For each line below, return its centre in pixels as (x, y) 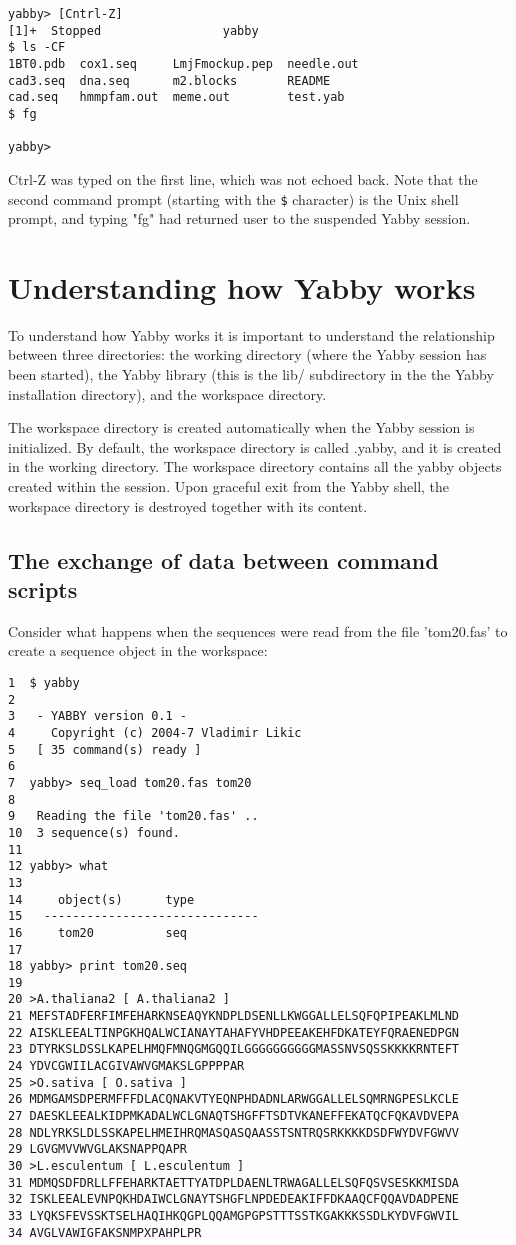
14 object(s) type (101, 899)
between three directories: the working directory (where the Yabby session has (247, 354)
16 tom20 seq (97, 932)
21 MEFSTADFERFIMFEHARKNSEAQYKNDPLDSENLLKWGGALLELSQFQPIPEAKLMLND (234, 1016)
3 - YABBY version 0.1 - (97, 716)
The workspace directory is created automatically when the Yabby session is (241, 427)
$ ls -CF (37, 47)
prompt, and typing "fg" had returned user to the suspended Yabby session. (239, 218)
